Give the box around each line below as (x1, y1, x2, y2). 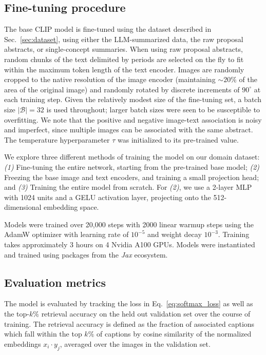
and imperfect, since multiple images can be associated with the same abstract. (4, 124, 253, 135)
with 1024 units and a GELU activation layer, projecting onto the (4, 191, 211, 202)
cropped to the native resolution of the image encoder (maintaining (4, 74, 216, 85)
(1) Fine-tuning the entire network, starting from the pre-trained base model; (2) (4, 161, 260, 172)
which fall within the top (4, 328, 82, 339)
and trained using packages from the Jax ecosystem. (4, 249, 168, 260)
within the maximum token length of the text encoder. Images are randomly (4, 64, 244, 74)
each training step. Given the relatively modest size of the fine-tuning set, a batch (4, 94, 261, 105)
